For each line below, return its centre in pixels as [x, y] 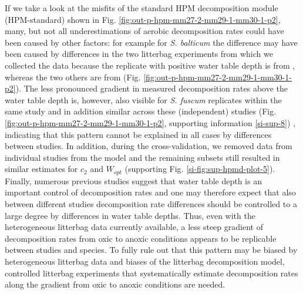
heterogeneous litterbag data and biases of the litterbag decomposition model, [145, 261]
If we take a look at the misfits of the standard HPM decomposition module [142, 8]
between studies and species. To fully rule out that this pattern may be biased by [151, 250]
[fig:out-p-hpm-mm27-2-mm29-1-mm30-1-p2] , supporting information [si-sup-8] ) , [150, 122]
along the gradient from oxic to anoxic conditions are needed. [115, 284]
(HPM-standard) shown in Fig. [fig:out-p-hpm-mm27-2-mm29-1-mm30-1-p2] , [143, 19]
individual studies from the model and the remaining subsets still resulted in [142, 157]
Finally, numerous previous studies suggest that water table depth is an [133, 180]
